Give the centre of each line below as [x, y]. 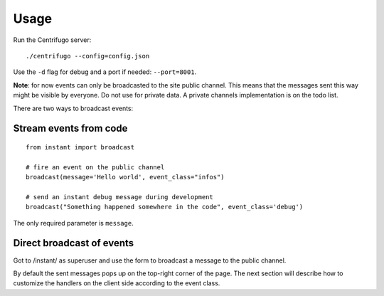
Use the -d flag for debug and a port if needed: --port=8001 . [105, 72]
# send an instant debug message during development [119, 197]
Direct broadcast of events [74, 243]
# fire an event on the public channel [95, 167]
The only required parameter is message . [74, 223]
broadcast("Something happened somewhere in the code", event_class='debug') [165, 207]
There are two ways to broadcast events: [73, 108]
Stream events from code [70, 128]
